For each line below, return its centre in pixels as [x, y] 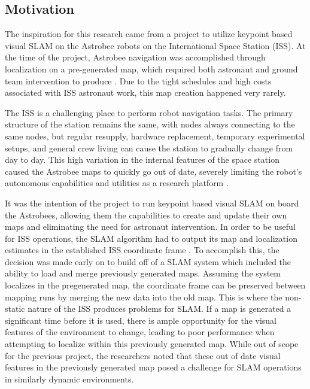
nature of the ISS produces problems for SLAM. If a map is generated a [159, 309]
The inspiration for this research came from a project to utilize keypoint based [149, 34]
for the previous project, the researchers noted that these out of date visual [143, 355]
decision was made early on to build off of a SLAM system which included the [148, 261]
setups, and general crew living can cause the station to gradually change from [149, 148]
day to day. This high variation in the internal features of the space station [142, 159]
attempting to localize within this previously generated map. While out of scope [152, 344]
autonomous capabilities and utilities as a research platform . [117, 183]
